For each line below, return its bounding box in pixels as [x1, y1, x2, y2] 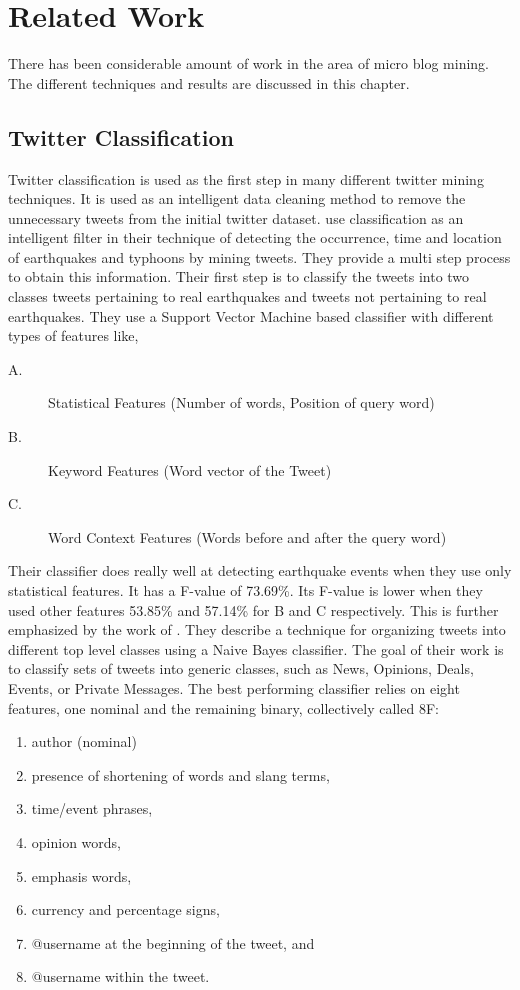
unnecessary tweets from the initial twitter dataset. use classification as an [8, 207, 464, 228]
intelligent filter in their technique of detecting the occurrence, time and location [8, 227, 502, 248]
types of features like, [8, 325, 139, 346]
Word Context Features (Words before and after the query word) [48, 526, 447, 547]
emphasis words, [31, 865, 132, 886]
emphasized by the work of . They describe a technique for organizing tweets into [8, 619, 506, 640]
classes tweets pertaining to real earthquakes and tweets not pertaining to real [8, 286, 487, 307]
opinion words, [31, 831, 121, 852]
